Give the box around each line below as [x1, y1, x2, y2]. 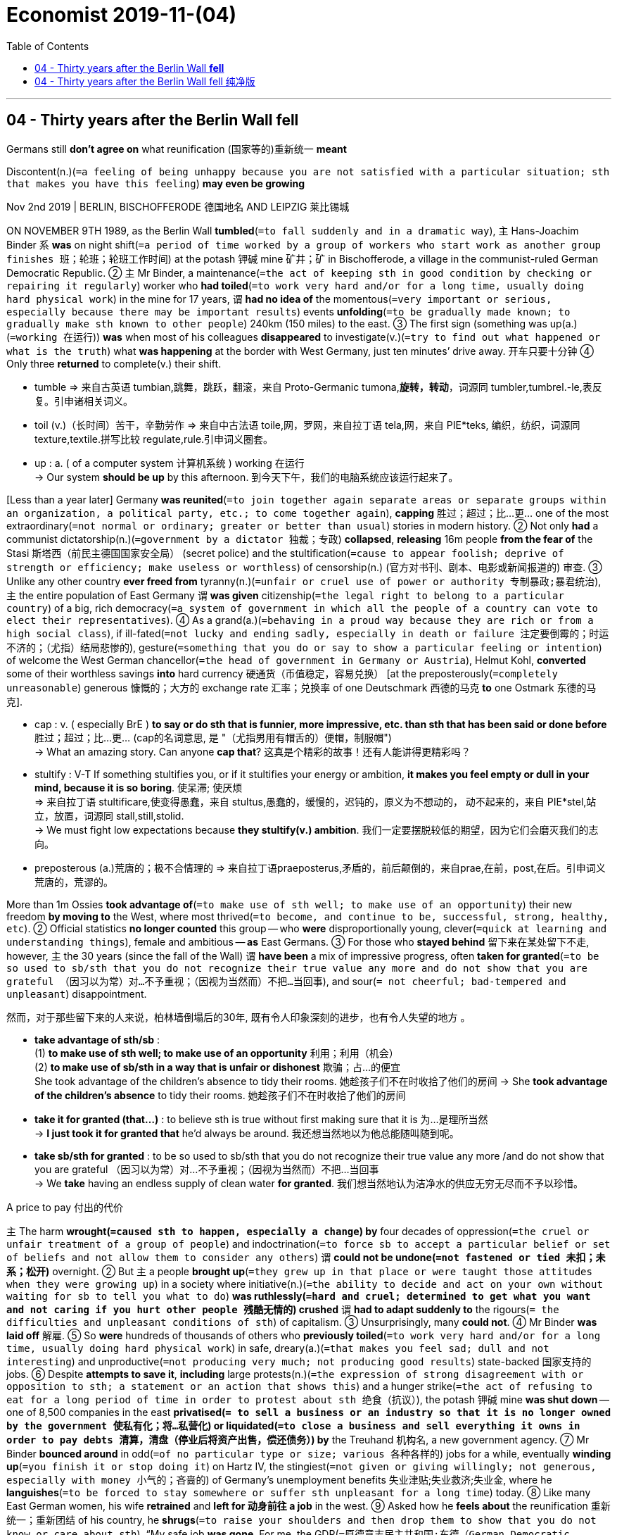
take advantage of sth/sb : [34, 1033, 160, 1046]
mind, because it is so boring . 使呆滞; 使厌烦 [34, 781, 243, 794]
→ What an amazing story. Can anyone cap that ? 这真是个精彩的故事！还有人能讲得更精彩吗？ [34, 745, 471, 758]
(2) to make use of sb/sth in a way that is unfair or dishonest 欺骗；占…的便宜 [34, 1060, 401, 1073]
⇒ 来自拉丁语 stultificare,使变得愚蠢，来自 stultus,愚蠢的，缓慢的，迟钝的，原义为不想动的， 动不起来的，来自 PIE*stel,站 [34, 795, 597, 808]
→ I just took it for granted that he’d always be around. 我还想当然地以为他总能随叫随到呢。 [34, 1127, 459, 1139]
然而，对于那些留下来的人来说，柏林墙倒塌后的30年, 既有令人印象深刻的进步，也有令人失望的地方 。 [6, 1010, 471, 1023]
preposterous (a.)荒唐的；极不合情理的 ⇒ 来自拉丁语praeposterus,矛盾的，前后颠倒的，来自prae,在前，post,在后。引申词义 [34, 861, 606, 874]
